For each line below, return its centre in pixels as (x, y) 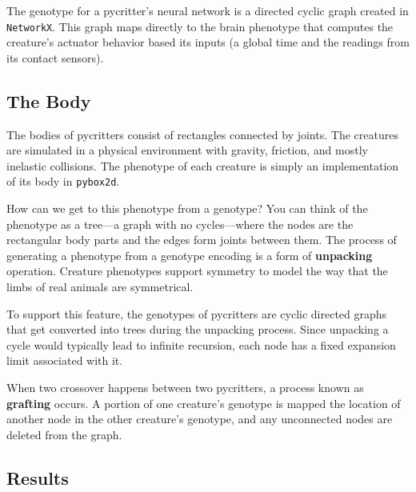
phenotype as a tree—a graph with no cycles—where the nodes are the (180, 224)
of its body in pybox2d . (63, 181)
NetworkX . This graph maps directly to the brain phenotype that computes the (200, 26)
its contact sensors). (55, 57)
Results (38, 477)
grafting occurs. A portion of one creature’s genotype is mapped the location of (204, 403)
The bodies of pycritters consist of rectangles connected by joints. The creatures (202, 134)
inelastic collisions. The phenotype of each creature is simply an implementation (203, 165)
